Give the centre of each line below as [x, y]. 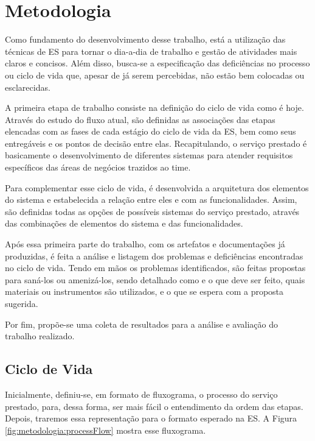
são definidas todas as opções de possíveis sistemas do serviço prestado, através [152, 211]
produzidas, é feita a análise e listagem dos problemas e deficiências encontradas [154, 256]
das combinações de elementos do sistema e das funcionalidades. [124, 223]
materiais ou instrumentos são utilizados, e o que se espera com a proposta [144, 291]
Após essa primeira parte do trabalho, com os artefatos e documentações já [145, 244]
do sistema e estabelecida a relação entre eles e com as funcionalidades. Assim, [151, 199]
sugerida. [22, 303]
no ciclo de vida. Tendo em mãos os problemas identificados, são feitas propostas [155, 268]
